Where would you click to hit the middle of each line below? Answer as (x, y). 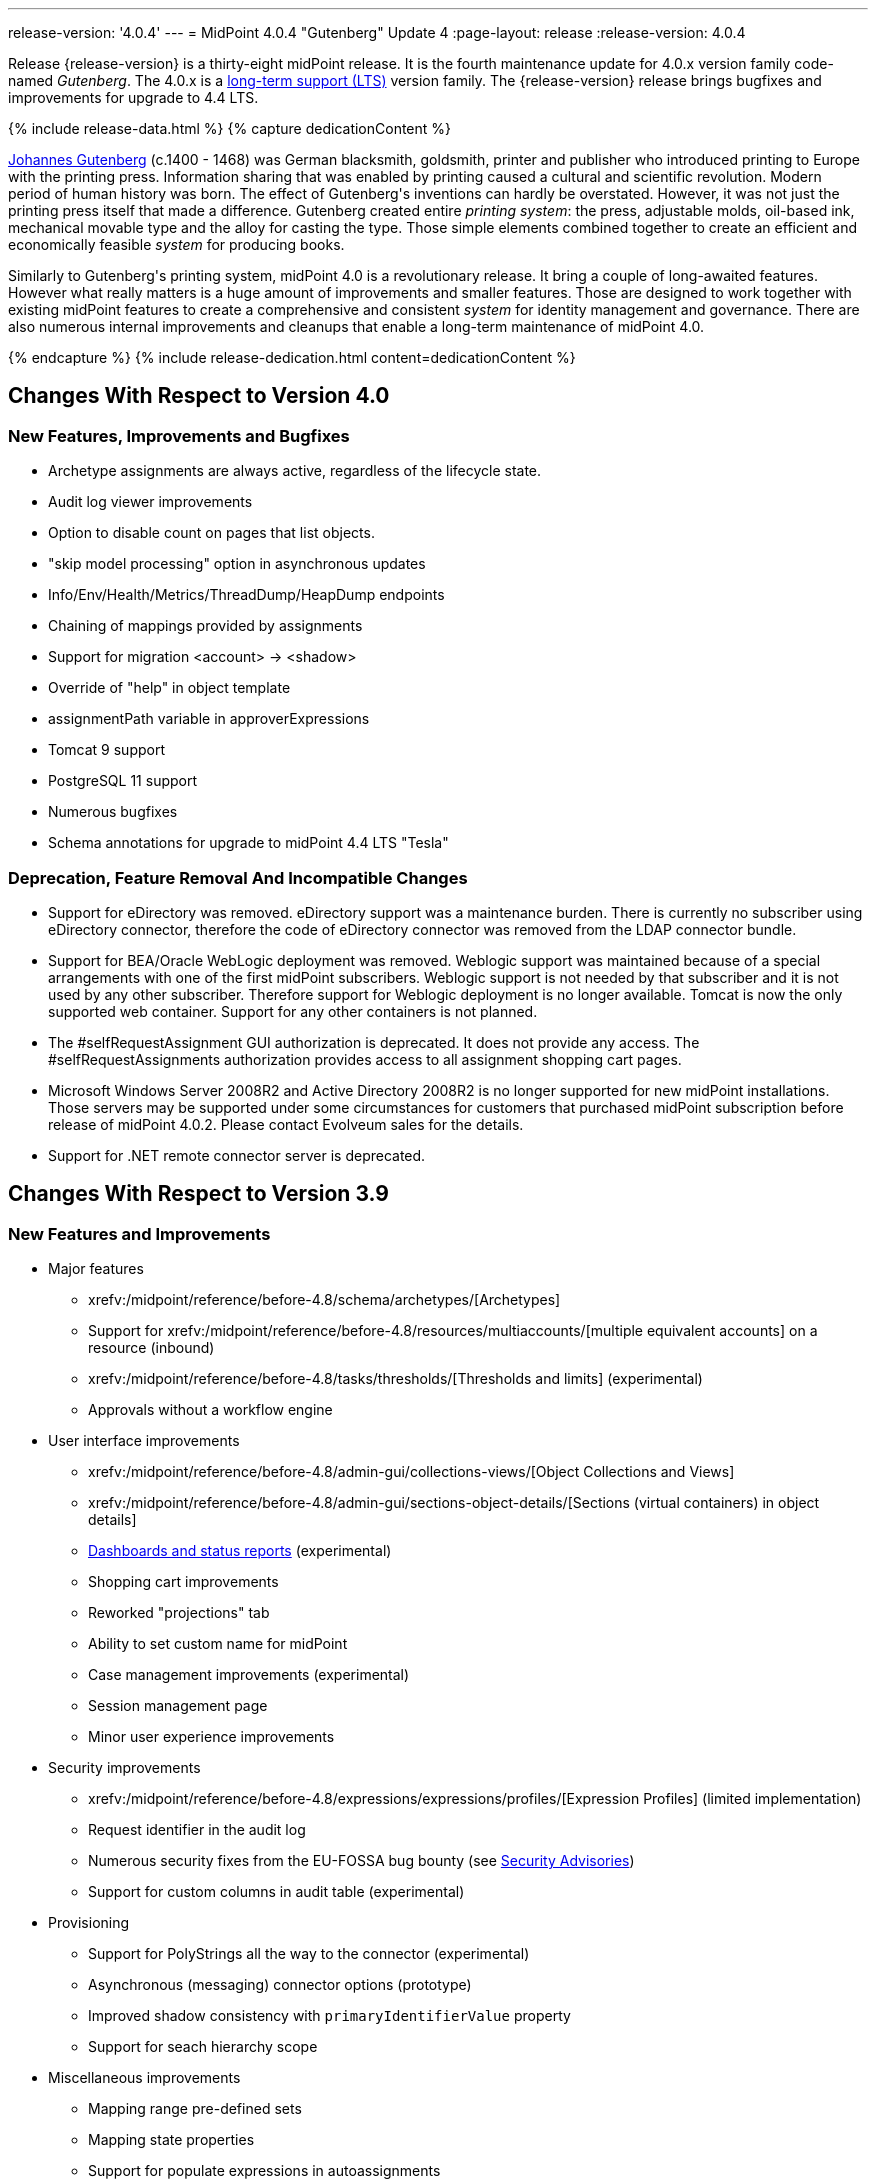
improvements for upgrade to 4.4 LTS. (133, 97)
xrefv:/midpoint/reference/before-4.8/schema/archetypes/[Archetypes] (324, 1300)
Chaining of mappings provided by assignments (205, 626)
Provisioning (89, 1923)
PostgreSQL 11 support (123, 781)
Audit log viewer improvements (150, 502)
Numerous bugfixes (113, 812)
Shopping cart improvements (183, 1582)
